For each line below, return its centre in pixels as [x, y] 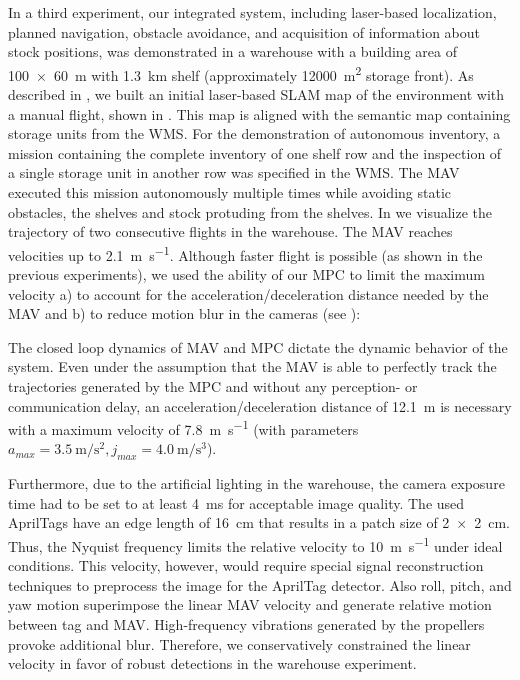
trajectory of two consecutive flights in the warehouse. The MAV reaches [230, 231]
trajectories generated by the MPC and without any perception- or [213, 386]
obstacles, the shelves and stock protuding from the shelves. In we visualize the [250, 211]
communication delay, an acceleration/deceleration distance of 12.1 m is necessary [260, 405]
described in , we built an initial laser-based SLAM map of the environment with [256, 94]
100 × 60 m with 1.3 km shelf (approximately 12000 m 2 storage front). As [241, 73]
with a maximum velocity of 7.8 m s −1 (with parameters [183, 427]
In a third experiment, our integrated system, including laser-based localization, [252, 12]
